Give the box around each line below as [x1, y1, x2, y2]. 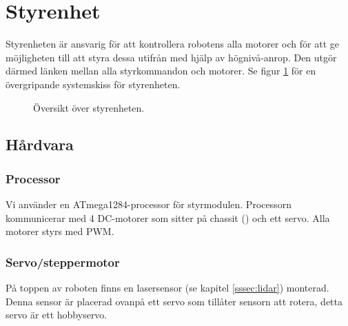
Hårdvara [6, 134, 74, 155]
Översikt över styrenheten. [33, 100, 145, 114]
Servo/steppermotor [6, 253, 120, 270]
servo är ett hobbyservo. [6, 307, 108, 322]
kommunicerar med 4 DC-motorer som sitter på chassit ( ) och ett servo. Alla [6, 210, 330, 225]
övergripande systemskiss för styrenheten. [6, 77, 181, 91]
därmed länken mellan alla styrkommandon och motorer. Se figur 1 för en [6, 63, 316, 78]
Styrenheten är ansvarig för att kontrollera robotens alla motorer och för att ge [6, 37, 339, 51]
